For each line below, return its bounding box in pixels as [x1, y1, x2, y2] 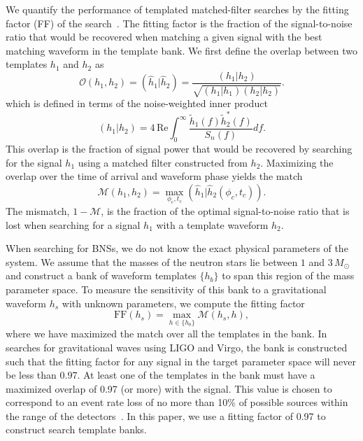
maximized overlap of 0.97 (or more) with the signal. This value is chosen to [6, 381, 332, 395]
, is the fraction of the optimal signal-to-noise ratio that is [101, 203, 350, 218]
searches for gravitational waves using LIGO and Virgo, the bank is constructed [6, 339, 348, 354]
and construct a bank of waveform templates [6, 268, 197, 283]
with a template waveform [156, 217, 269, 232]
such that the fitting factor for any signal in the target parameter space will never [6, 353, 356, 368]
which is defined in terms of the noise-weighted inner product [6, 96, 268, 111]
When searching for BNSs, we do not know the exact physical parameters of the [6, 241, 348, 255]
